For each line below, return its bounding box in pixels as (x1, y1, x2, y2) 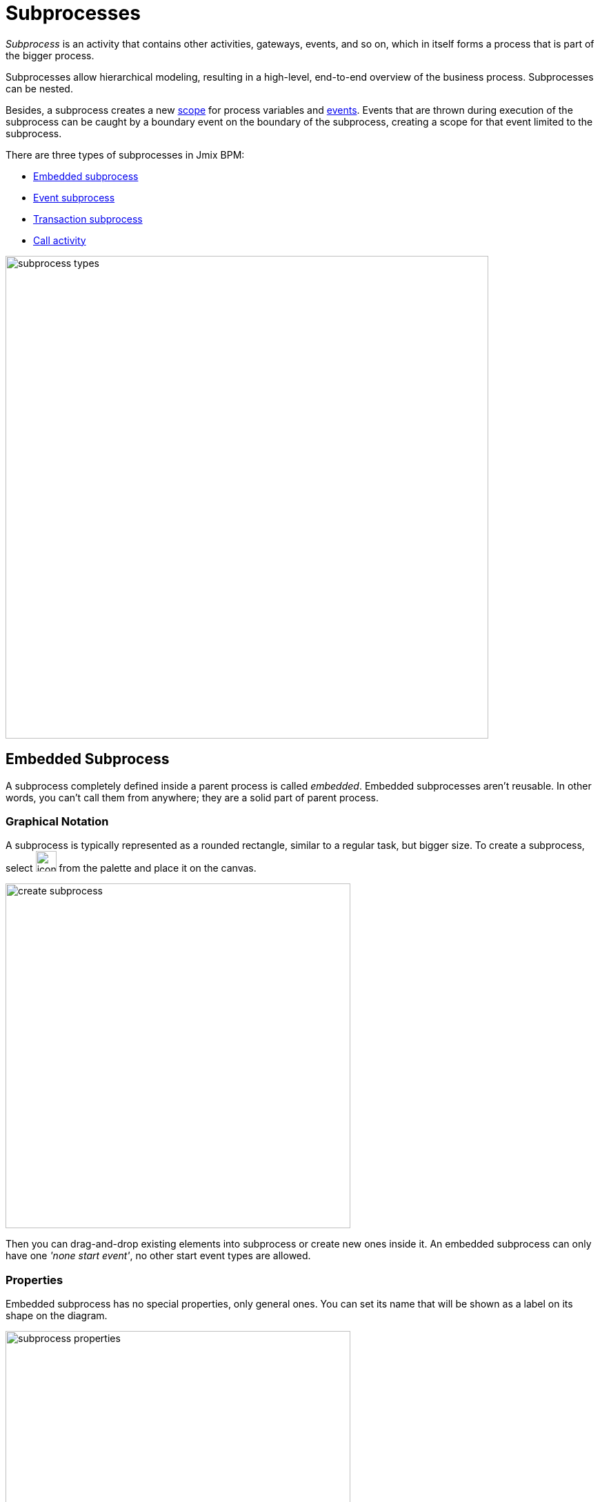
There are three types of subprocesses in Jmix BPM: (6, 148, 245, 161)
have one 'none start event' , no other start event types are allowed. (6, 1250, 311, 1262)
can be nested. (6, 82, 73, 94)
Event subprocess (33, 191, 115, 203)
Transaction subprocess (33, 212, 143, 225)
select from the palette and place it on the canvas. (6, 862, 257, 874)
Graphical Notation (6, 814, 109, 828)
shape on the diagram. (6, 1310, 108, 1322)
